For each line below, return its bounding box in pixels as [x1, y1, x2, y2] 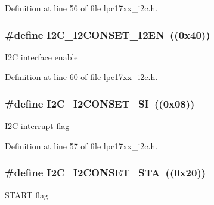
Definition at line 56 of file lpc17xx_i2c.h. [5, 2, 158, 14]
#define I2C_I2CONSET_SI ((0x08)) [5, 96, 195, 111]
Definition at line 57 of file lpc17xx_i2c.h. [5, 139, 158, 152]
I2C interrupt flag [5, 120, 70, 132]
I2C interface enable [5, 50, 78, 63]
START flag [5, 188, 48, 201]
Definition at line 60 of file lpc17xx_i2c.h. [5, 71, 158, 83]
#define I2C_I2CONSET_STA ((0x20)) [5, 165, 206, 180]
